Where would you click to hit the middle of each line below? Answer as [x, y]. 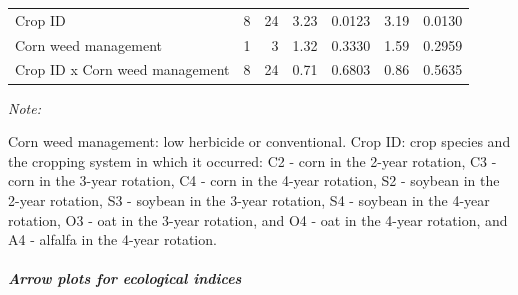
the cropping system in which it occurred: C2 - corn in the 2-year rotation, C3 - [252, 160]
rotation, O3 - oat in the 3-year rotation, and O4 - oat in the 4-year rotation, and [258, 219]
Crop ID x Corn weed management [122, 69]
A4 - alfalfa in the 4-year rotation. [112, 239]
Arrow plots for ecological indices [125, 278]
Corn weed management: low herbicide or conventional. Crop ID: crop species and [259, 141]
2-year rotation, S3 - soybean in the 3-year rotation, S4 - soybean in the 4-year [249, 199]
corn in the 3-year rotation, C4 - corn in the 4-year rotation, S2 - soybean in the [254, 180]
